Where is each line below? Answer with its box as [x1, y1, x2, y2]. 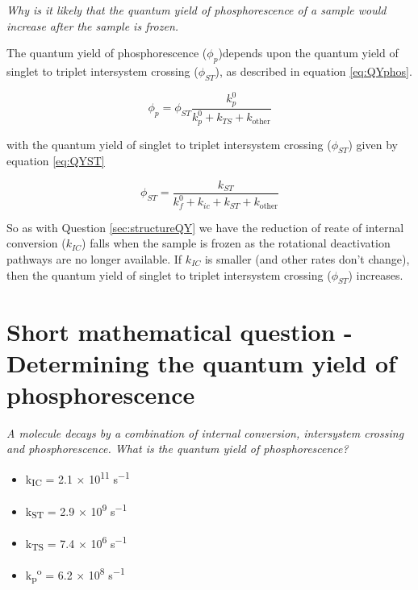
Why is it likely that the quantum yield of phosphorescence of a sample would [6, 2, 387, 18]
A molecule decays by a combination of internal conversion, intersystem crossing [6, 424, 404, 441]
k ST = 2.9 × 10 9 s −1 [25, 500, 127, 521]
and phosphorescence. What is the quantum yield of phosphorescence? [6, 440, 349, 457]
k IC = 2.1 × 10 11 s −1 [25, 468, 130, 489]
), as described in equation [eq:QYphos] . [215, 62, 412, 79]
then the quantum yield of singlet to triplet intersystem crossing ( [6, 266, 332, 283]
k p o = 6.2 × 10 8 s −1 [25, 564, 125, 585]
